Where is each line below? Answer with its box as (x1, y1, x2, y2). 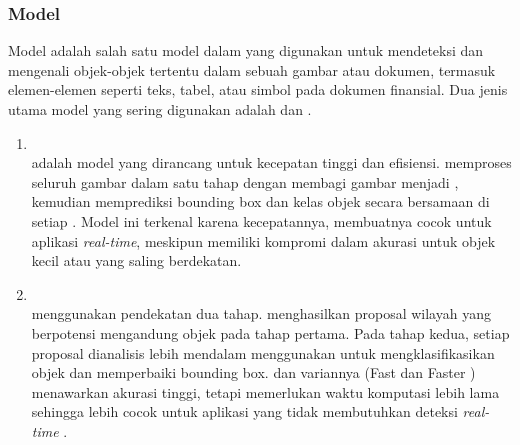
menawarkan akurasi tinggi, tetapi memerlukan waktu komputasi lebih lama (31, 381, 500, 402)
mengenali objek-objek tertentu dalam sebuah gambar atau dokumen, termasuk (8, 59, 496, 80)
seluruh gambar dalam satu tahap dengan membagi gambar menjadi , (31, 171, 459, 192)
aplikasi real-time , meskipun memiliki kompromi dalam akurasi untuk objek (31, 230, 496, 251)
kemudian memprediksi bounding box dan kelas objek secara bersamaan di (31, 191, 490, 212)
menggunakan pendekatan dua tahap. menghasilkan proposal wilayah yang (31, 303, 491, 324)
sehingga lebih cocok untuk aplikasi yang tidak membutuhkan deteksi (31, 401, 458, 422)
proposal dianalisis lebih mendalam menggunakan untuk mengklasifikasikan (31, 342, 495, 363)
